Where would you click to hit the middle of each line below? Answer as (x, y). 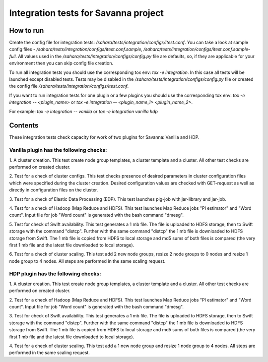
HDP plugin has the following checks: (55, 274)
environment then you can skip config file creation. (61, 63)
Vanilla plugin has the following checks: (58, 150)
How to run (27, 30)
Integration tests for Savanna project (86, 13)
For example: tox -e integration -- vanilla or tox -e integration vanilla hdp (84, 111)
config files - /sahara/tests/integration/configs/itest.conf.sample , (76, 49)
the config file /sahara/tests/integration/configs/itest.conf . (69, 86)
